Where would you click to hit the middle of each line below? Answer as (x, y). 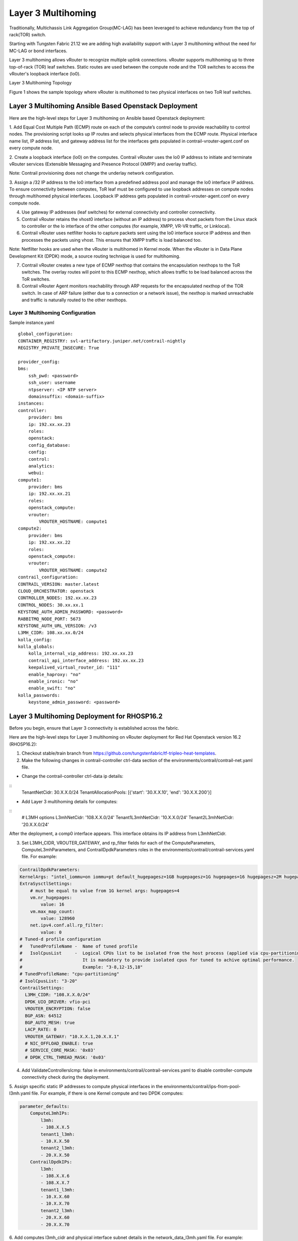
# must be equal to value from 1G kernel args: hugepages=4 (105, 891)
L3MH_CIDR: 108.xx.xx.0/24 (51, 633)
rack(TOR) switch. (28, 34)
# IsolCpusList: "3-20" (49, 981)
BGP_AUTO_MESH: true (50, 1022)
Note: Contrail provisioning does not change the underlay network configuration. (92, 173)
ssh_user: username (52, 383)
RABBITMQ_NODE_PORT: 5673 (50, 619)
